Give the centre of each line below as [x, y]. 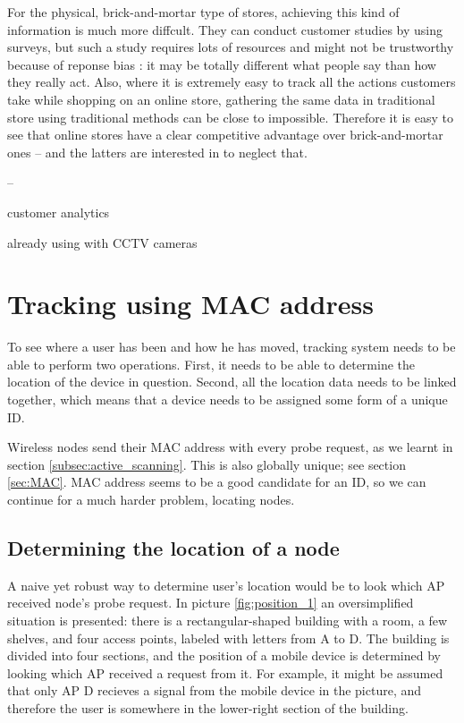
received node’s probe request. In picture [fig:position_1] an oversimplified [211, 603]
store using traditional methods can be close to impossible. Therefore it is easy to [230, 117]
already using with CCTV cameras [102, 242]
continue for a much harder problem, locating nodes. [151, 499]
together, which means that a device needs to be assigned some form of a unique [228, 400]
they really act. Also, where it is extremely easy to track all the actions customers [232, 82]
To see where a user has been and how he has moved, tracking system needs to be [232, 347]
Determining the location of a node [173, 547]
